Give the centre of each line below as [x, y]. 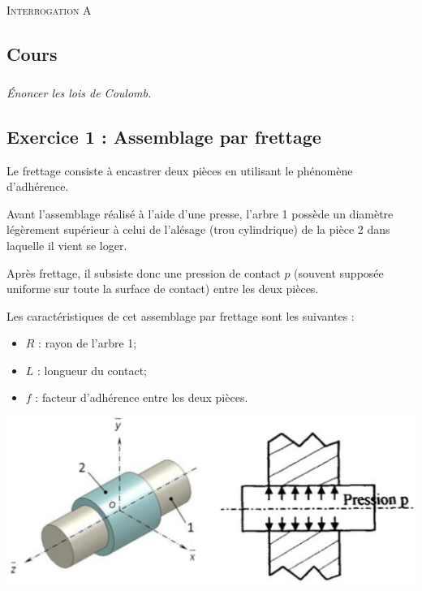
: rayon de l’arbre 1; [88, 343]
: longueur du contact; [93, 370]
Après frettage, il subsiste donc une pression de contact [144, 272]
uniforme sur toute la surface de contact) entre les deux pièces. [163, 289]
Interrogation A [49, 10]
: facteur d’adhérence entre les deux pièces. [142, 397]
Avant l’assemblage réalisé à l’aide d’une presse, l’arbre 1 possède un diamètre [200, 213]
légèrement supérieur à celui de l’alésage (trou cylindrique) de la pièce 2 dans [198, 229]
